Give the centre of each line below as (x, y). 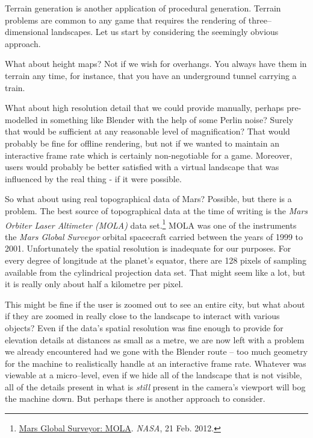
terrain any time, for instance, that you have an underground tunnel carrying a (151, 75)
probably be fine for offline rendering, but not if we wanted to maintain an (142, 143)
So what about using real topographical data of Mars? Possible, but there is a (148, 199)
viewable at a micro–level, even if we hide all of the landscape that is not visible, (153, 375)
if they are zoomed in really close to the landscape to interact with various (142, 316)
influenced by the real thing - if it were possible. (93, 178)
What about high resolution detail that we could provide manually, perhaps (144, 108)
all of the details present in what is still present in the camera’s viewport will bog (155, 386)
